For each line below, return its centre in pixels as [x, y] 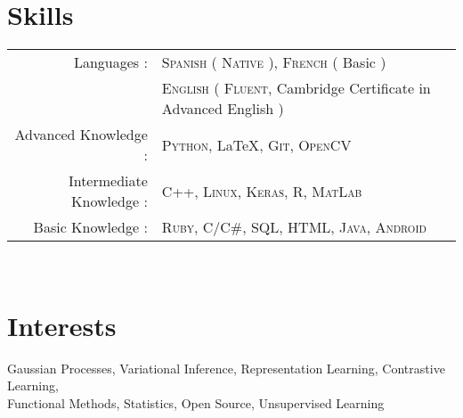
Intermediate [108, 181]
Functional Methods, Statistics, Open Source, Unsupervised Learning [196, 403]
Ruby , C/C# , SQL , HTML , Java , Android [294, 227]
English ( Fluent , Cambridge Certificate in [296, 88]
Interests [62, 325]
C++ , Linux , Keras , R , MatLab [262, 191]
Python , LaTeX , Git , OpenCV [256, 144]
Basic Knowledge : [90, 227]
